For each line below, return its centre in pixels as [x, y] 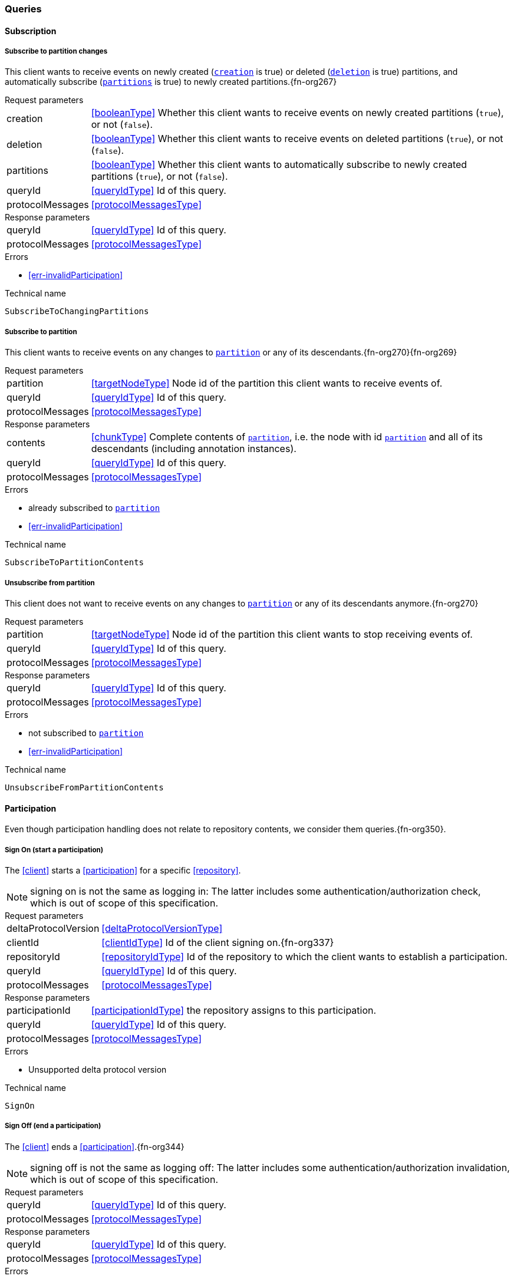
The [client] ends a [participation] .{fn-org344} [95, 1146]
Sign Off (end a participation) [53, 1126]
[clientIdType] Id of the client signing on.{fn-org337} [218, 942]
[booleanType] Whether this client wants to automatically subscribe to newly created [279, 165]
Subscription [31, 31]
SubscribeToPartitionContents [75, 563]
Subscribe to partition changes [56, 51]
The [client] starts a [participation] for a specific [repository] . [123, 870]
